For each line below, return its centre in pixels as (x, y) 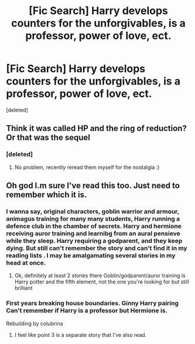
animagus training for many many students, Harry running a (93, 218)
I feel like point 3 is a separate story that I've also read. (81, 335)
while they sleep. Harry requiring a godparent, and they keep (94, 241)
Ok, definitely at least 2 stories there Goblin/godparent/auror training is (100, 276)
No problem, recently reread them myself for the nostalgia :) (87, 167)
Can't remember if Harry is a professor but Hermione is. (87, 311)
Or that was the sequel (48, 138)
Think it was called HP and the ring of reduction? (97, 128)
